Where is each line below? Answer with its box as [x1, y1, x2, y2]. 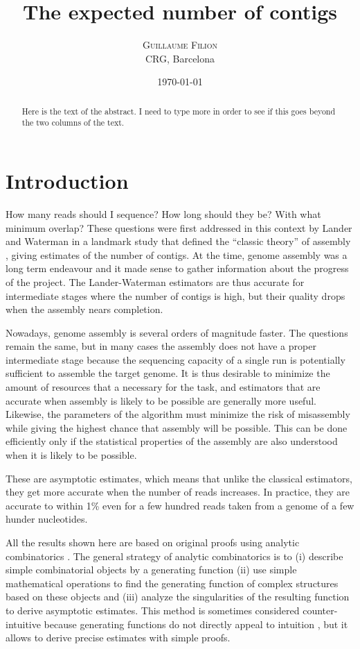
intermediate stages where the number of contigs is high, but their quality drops [6, 288, 345, 303]
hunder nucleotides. [6, 512, 88, 526]
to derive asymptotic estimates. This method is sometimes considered [6, 602, 300, 617]
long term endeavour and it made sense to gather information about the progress [6, 261, 349, 276]
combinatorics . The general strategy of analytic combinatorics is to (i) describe [6, 548, 343, 563]
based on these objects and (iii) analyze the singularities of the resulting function [6, 589, 350, 604]
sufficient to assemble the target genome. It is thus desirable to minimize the [6, 366, 330, 380]
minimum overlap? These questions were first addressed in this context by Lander [6, 220, 352, 235]
